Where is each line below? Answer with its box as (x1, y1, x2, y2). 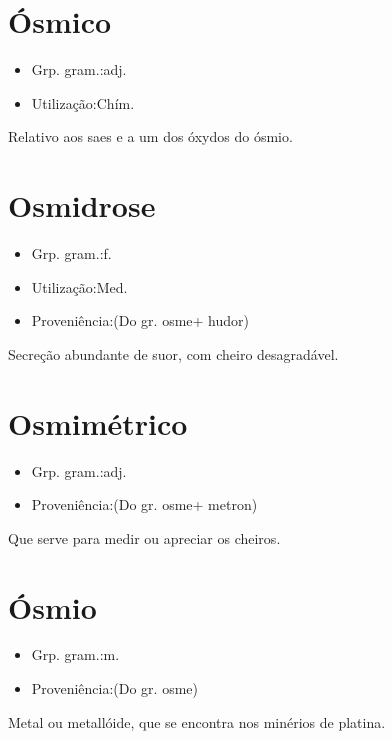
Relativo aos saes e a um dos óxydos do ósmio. (8, 126, 293, 147)
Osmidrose (8, 185, 156, 226)
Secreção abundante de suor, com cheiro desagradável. (8, 343, 339, 364)
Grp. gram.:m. (31, 644, 120, 665)
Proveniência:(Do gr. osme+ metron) (31, 494, 258, 515)
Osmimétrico (8, 402, 188, 443)
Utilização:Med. (31, 276, 128, 297)
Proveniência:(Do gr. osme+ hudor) (31, 310, 250, 331)
